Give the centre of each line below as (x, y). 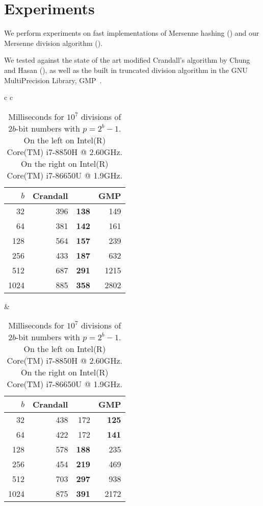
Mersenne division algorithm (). (54, 43)
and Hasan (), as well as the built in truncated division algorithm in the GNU (126, 70)
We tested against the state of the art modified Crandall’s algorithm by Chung (127, 60)
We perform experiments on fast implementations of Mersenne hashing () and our (132, 33)
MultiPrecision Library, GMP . (53, 80)
